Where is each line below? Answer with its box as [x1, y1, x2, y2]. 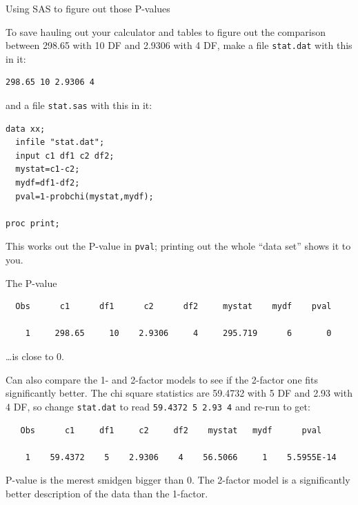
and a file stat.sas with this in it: [6, 98, 152, 112]
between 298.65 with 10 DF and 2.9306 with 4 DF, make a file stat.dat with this [6, 38, 352, 52]
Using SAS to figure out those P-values [6, 1, 170, 15]
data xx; [6, 123, 46, 134]
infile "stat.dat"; [15, 137, 105, 148]
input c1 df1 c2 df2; [15, 150, 115, 161]
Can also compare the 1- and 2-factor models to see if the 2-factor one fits [6, 372, 319, 386]
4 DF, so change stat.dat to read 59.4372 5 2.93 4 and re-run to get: [6, 399, 310, 413]
